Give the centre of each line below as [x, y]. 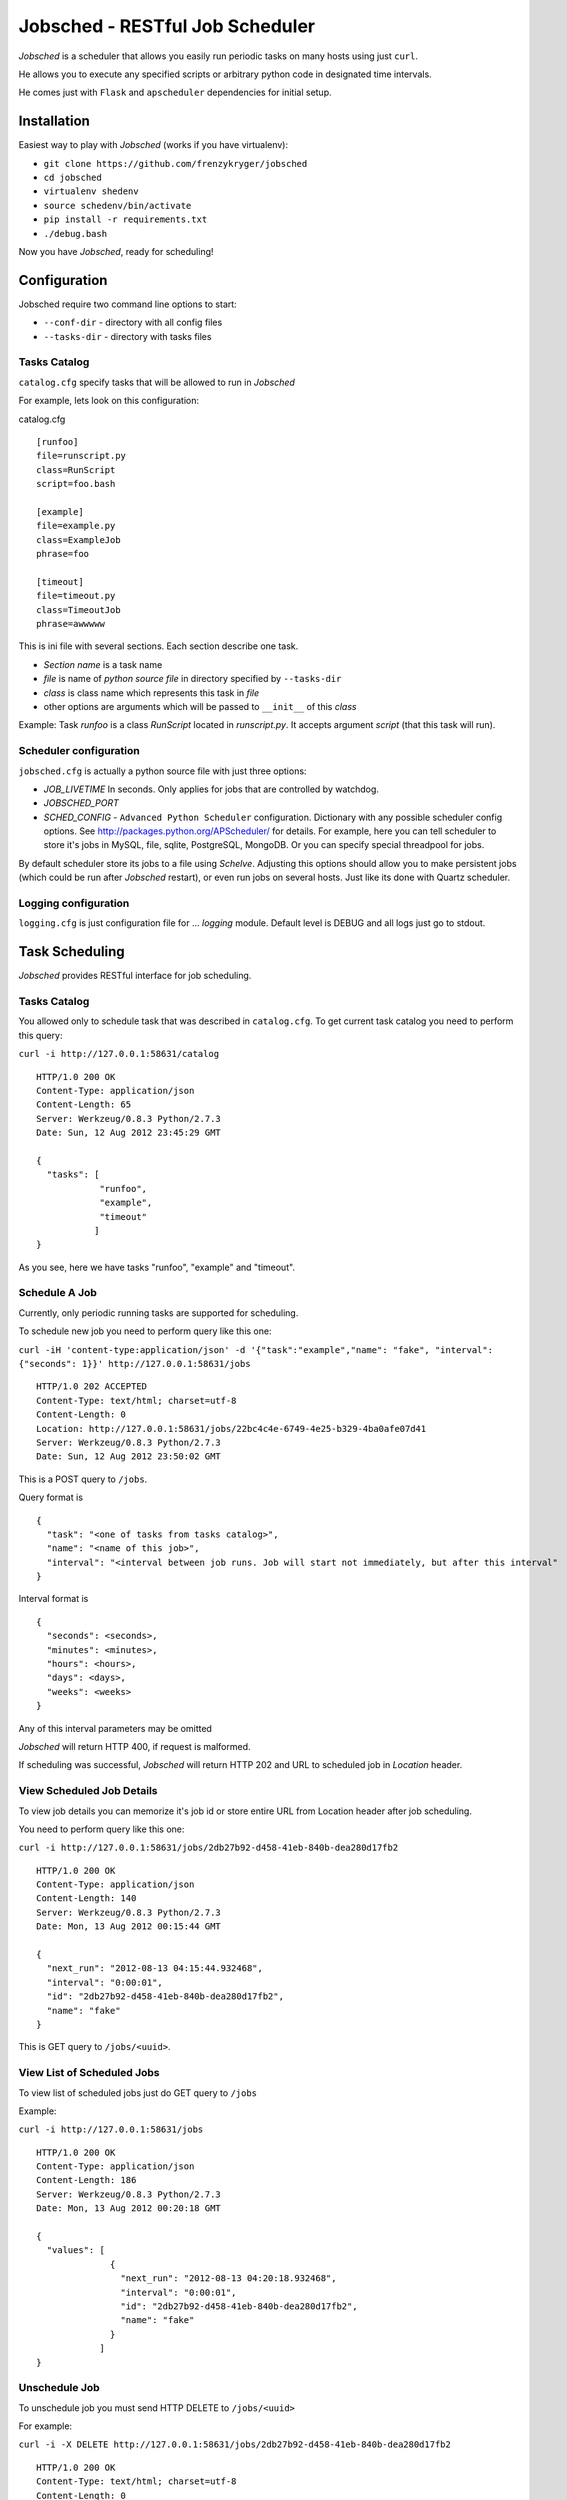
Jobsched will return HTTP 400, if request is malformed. [134, 1746]
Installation [54, 121]
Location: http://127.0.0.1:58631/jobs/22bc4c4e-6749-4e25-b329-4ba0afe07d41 [231, 1428]
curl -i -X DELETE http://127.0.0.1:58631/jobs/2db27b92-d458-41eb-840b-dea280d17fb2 [235, 2444]
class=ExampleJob [78, 539]
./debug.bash [75, 233]
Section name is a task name [103, 664]
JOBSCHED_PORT [81, 803]
